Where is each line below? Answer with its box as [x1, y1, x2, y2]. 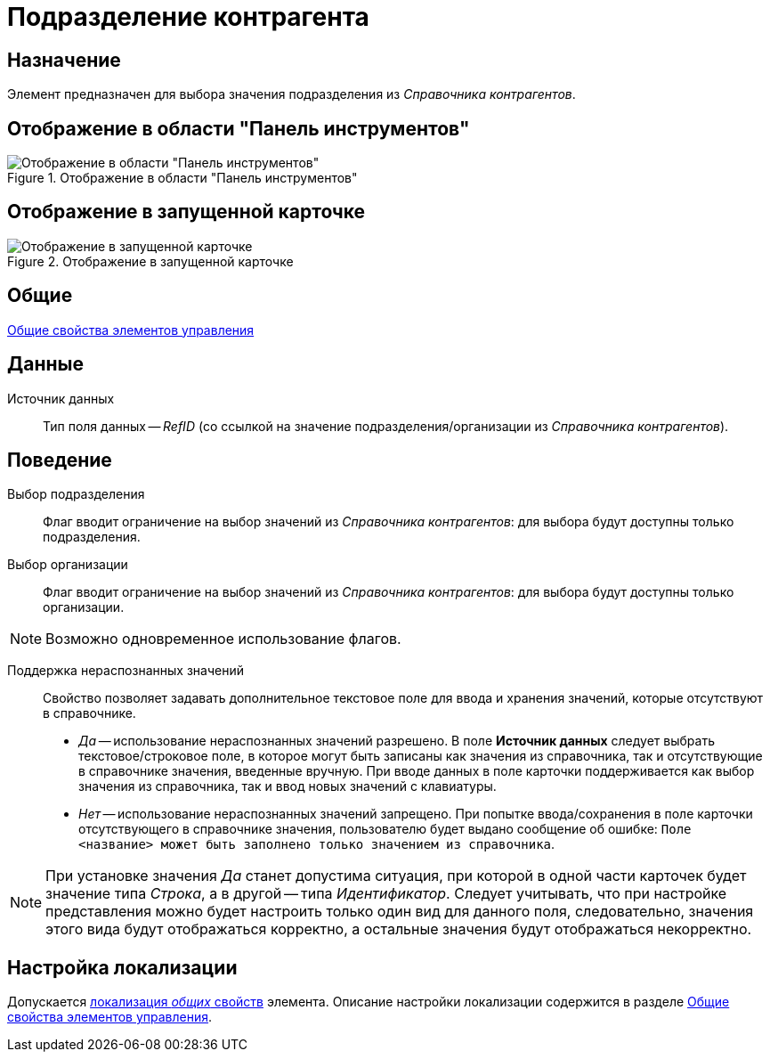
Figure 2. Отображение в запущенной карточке [7, 253, 294, 269]
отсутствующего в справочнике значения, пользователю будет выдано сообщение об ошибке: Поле [78, 821, 692, 837]
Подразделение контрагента [7, 2, 369, 32]
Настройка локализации [7, 956, 238, 979]
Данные [7, 353, 84, 376]
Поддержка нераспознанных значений [7, 663, 244, 679]
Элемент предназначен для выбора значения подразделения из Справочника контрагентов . [7, 86, 576, 102]
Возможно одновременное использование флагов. [45, 630, 401, 648]
